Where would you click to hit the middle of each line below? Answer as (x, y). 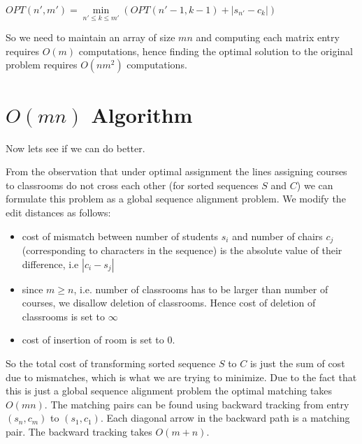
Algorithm (142, 114)
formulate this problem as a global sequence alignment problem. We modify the (176, 199)
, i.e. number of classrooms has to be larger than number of (201, 289)
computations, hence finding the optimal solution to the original (216, 51)
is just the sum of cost (297, 363)
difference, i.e (50, 264)
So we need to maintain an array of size (90, 37)
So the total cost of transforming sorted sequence (111, 363)
